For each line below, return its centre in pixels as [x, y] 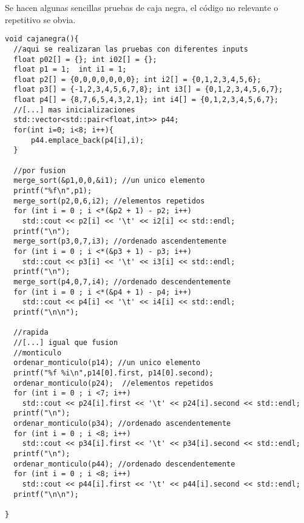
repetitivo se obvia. [40, 19]
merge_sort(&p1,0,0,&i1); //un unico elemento [109, 181]
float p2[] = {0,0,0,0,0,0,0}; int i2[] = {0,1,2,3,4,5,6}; [137, 79]
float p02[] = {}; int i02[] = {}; [85, 59]
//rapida [31, 333]
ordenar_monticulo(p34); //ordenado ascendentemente [122, 424]
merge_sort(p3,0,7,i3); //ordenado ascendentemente [120, 241]
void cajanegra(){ [42, 39]
